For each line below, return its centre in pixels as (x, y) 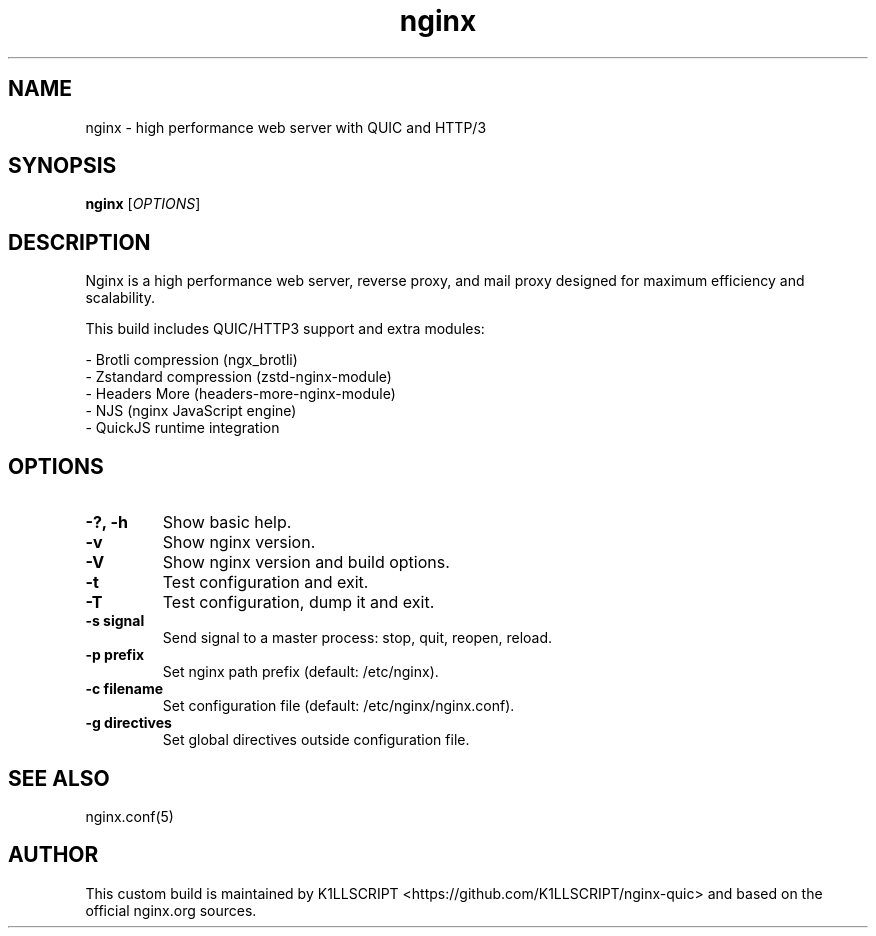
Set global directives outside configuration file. (316, 740)
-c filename (124, 689)
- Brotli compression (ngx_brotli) (191, 360)
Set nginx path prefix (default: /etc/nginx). (300, 672)
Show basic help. (227, 522)
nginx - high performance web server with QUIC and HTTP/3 (286, 127)
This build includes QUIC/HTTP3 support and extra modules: (285, 329)
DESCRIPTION (79, 242)
